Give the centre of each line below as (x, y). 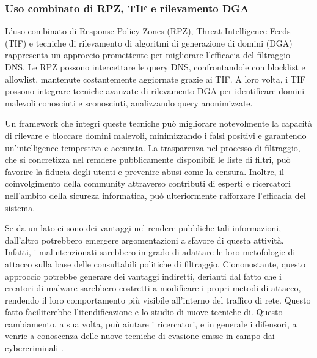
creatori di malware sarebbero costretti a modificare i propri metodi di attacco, (153, 288)
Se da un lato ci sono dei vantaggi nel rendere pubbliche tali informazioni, (143, 228)
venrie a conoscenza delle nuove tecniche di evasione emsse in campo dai (140, 336)
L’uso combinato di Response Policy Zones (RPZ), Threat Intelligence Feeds (148, 31)
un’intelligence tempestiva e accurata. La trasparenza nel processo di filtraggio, (153, 147)
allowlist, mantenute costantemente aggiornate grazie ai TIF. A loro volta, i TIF (155, 79)
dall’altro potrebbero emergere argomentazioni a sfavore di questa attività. (144, 240)
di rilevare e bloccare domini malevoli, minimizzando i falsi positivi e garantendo (156, 135)
